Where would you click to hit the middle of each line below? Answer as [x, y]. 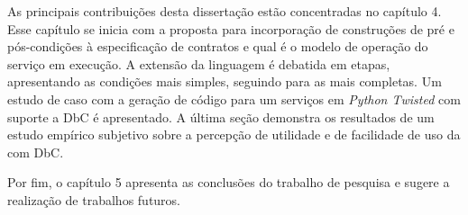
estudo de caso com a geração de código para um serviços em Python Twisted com [234, 99]
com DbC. [36, 152]
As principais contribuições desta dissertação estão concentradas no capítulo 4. [225, 11]
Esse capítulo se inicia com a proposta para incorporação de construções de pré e [231, 28]
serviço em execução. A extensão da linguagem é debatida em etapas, [199, 63]
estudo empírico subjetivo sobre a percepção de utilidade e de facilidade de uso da [234, 134]
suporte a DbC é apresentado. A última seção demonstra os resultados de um [221, 116]
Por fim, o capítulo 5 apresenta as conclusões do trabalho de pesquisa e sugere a [229, 182]
